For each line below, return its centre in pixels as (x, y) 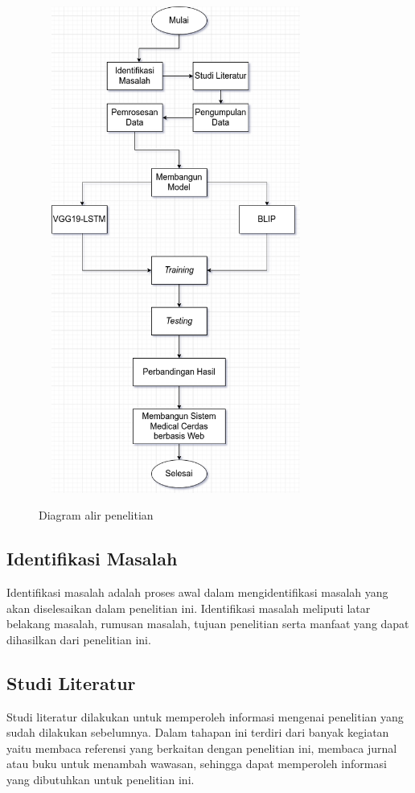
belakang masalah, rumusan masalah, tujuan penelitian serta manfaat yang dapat (208, 624)
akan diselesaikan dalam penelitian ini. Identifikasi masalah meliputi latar (189, 608)
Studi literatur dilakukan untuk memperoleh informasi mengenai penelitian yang (205, 716)
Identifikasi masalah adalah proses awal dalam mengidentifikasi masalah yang (197, 592)
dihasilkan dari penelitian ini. (79, 639)
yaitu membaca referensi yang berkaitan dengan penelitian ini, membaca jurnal (202, 748)
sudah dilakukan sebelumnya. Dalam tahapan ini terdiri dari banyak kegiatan (198, 732)
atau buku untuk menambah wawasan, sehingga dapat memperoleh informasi (197, 764)
